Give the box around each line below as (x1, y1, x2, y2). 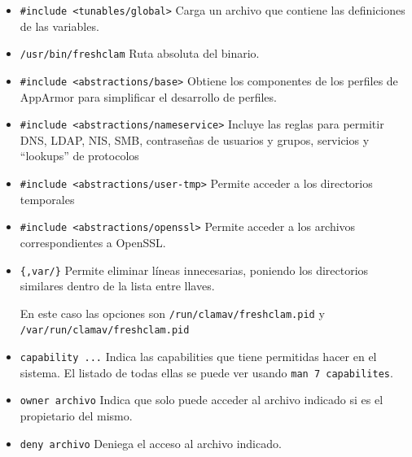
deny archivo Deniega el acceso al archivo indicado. (20, 434, 282, 451)
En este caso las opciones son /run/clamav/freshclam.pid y (20, 304, 325, 321)
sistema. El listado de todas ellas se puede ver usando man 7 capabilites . (20, 363, 393, 381)
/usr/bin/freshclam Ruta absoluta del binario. (20, 45, 260, 62)
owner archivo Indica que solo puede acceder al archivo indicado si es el (20, 391, 384, 408)
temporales (20, 190, 75, 207)
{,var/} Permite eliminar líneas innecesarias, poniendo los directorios (20, 261, 369, 278)
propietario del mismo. (20, 407, 133, 424)
